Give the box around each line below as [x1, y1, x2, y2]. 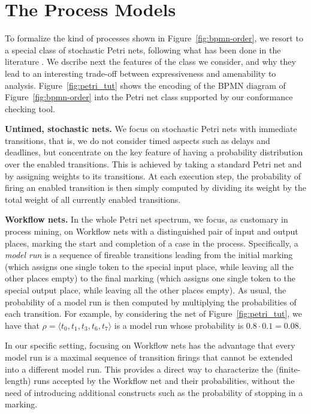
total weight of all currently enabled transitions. [5, 193, 181, 205]
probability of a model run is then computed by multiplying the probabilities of [5, 295, 297, 308]
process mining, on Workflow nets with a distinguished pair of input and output [5, 225, 298, 238]
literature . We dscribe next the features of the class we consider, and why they [5, 55, 296, 68]
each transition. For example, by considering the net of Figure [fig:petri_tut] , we [5, 307, 302, 320]
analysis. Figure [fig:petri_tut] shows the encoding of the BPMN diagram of [5, 79, 286, 91]
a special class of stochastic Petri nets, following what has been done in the [5, 43, 281, 56]
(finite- [276, 362, 301, 375]
